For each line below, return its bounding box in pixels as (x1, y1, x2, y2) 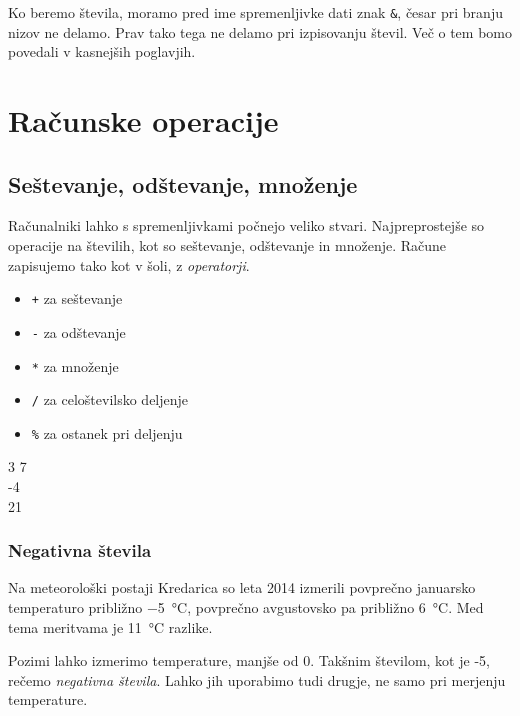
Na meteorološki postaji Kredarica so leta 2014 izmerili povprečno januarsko (8, 577, 476, 598)
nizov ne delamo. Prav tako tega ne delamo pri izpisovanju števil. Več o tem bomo (8, 21, 512, 42)
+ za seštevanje (31, 288, 123, 309)
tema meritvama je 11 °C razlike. (8, 616, 213, 637)
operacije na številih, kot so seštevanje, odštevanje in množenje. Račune (8, 235, 447, 256)
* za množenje (31, 355, 119, 376)
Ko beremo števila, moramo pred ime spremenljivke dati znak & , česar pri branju (8, 2, 503, 22)
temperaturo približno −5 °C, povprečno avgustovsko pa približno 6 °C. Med (8, 597, 484, 618)
